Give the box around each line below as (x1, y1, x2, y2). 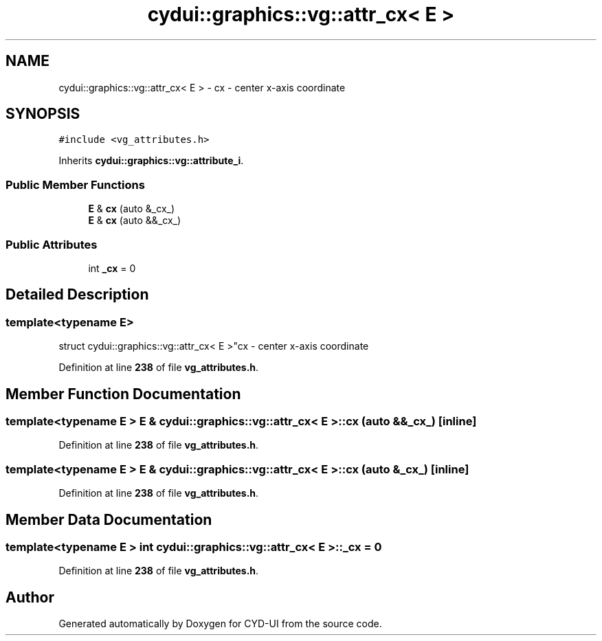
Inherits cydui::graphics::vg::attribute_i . (58, 155, 244, 167)
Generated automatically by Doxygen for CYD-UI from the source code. (58, 618, 382, 630)
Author (5, 588, 54, 606)
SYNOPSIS (5, 105, 80, 123)
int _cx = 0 (88, 262, 136, 274)
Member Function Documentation (5, 385, 241, 403)
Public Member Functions (5, 177, 145, 192)
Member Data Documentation (5, 510, 212, 528)
